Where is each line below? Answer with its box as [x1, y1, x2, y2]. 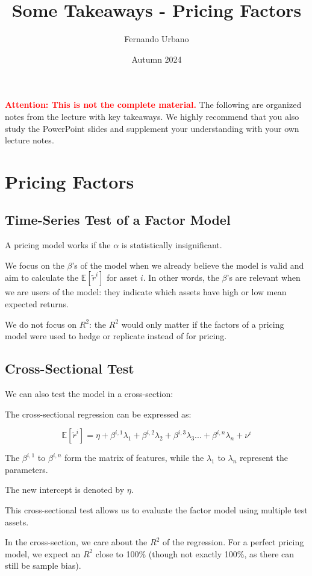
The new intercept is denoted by [5, 483, 125, 496]
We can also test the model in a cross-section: [5, 387, 173, 400]
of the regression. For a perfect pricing [162, 536, 304, 548]
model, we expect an [5, 547, 81, 560]
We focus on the [5, 258, 64, 271]
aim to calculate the [5, 271, 79, 284]
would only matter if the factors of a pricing [121, 318, 284, 330]
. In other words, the [143, 271, 219, 284]
